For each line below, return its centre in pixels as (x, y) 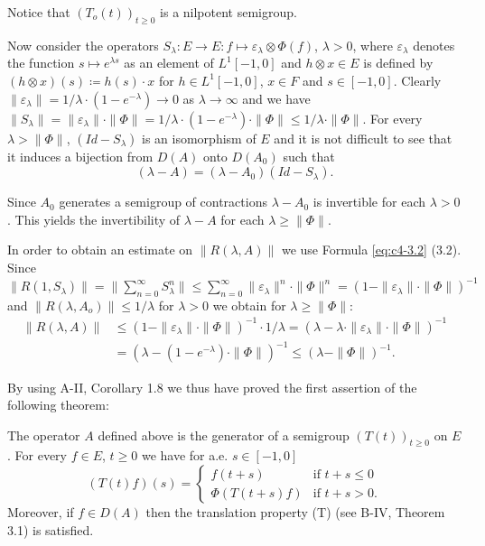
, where (373, 45)
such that (309, 156)
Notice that (39, 12)
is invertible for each (369, 202)
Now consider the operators (83, 45)
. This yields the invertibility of (94, 219)
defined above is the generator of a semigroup (224, 435)
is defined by (398, 63)
